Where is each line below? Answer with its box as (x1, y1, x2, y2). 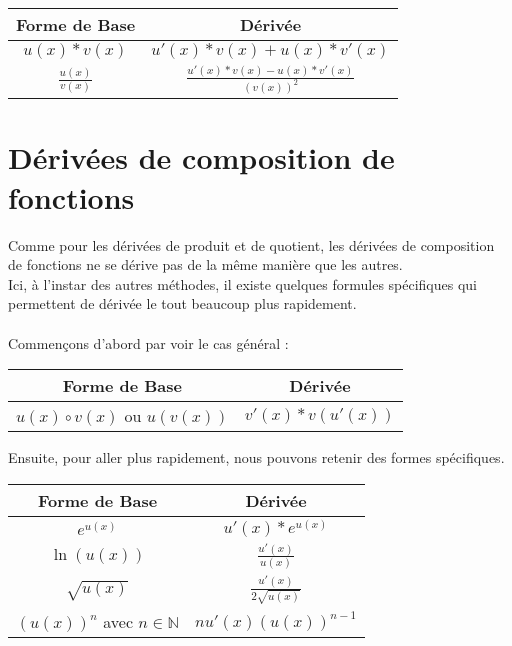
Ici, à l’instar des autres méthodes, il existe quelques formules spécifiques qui (8, 273, 477, 294)
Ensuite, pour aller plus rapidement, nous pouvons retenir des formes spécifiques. (8, 447, 505, 468)
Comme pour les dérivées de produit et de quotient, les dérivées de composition (8, 234, 495, 255)
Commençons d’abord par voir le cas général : (8, 332, 289, 353)
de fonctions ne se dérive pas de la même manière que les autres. (8, 254, 403, 275)
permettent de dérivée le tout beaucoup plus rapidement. (8, 293, 357, 314)
